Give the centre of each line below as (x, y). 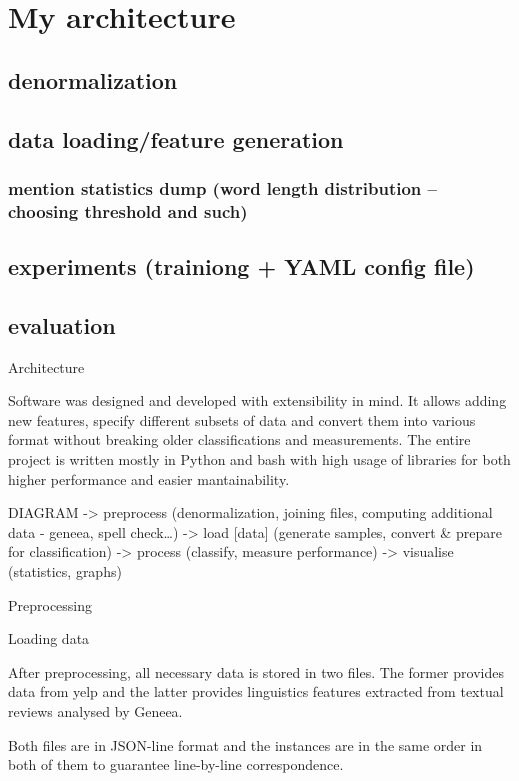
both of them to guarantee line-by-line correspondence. (176, 764)
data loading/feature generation (176, 138)
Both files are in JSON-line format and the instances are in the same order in (245, 744)
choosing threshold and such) (128, 210)
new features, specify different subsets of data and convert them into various (242, 419)
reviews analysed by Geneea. (95, 711)
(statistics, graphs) (65, 571)
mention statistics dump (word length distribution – (222, 187)
